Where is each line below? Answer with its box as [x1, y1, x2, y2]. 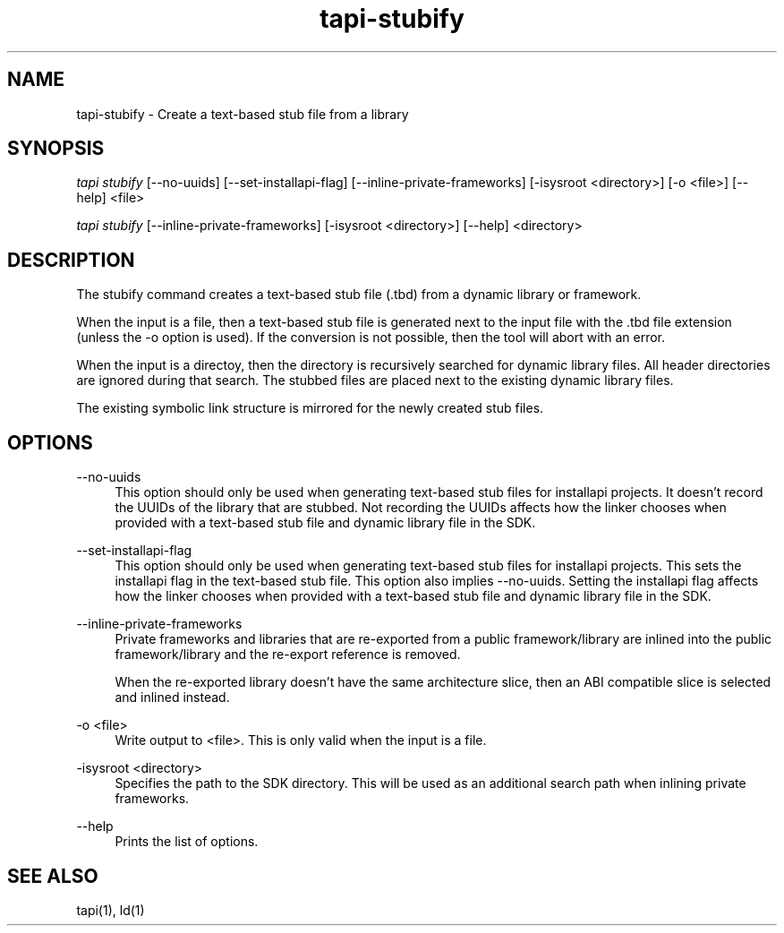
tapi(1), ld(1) [76, 902, 145, 918]
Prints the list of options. [115, 834, 259, 850]
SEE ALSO [7, 864, 98, 887]
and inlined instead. [115, 689, 230, 706]
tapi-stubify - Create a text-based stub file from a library [76, 106, 409, 122]
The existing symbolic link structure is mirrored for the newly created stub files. [76, 400, 544, 416]
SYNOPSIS [7, 137, 105, 160]
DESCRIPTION [7, 248, 135, 271]
